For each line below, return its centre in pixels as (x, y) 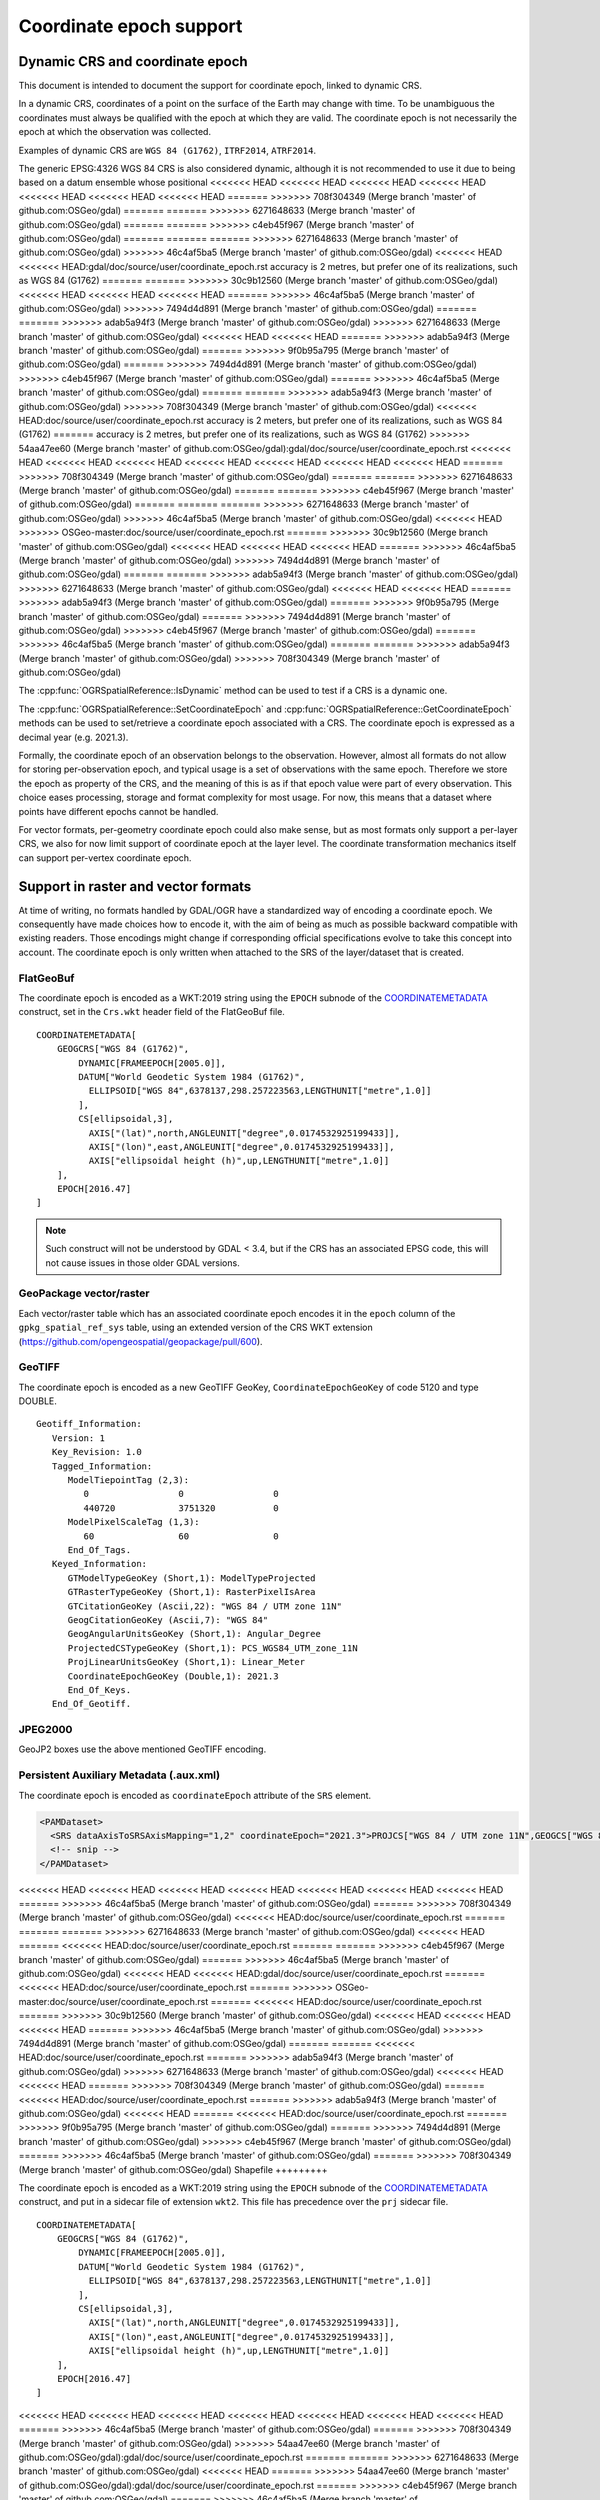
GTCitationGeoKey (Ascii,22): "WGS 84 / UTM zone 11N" (204, 1606)
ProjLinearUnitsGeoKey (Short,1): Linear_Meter (186, 1662)
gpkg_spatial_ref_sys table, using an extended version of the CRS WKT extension (196, 1327)
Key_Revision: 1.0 (96, 1452)
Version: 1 (78, 1438)
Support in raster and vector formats (135, 886)
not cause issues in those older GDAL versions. (142, 1262)
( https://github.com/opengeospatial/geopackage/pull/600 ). (141, 1341)
